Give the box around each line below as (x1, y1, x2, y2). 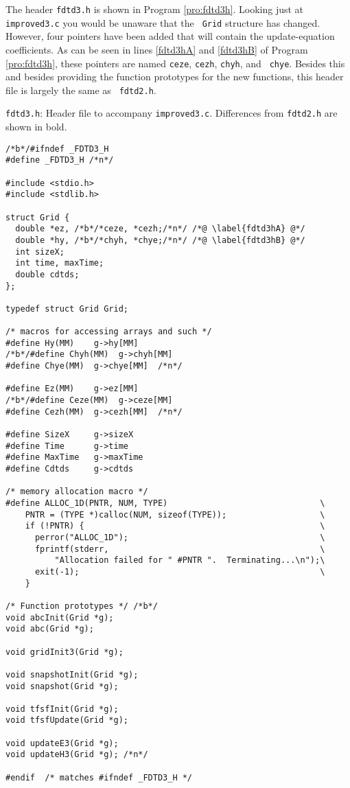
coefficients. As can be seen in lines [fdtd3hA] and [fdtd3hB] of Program (5, 42, 308, 56)
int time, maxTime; (15, 258, 104, 268)
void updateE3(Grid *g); (5, 738, 119, 748)
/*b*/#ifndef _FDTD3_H (5, 143, 109, 154)
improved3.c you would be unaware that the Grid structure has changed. (5, 15, 320, 30)
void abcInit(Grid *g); (5, 612, 114, 623)
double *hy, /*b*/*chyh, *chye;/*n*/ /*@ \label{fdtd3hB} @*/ (15, 235, 305, 245)
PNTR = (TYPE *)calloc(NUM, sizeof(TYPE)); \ (25, 509, 325, 520)
